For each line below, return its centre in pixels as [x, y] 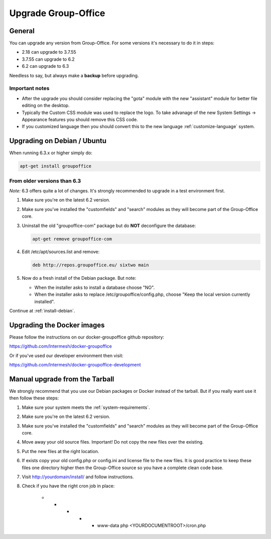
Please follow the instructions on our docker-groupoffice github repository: [87, 337]
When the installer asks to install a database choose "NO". [95, 287]
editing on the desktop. [46, 105]
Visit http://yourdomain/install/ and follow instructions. [78, 477]
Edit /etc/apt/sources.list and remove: [61, 252]
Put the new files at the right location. [60, 451]
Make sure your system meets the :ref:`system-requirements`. [86, 407]
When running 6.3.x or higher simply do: [51, 153]
